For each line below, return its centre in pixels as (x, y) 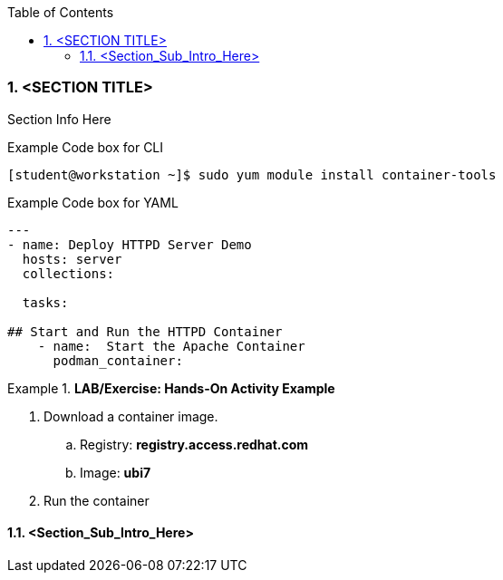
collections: (68, 273)
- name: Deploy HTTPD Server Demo (130, 244)
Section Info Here (59, 119)
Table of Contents (61, 12)
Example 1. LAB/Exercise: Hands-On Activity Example (171, 388)
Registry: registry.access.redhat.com (194, 444)
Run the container (97, 500)
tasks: (45, 302)
